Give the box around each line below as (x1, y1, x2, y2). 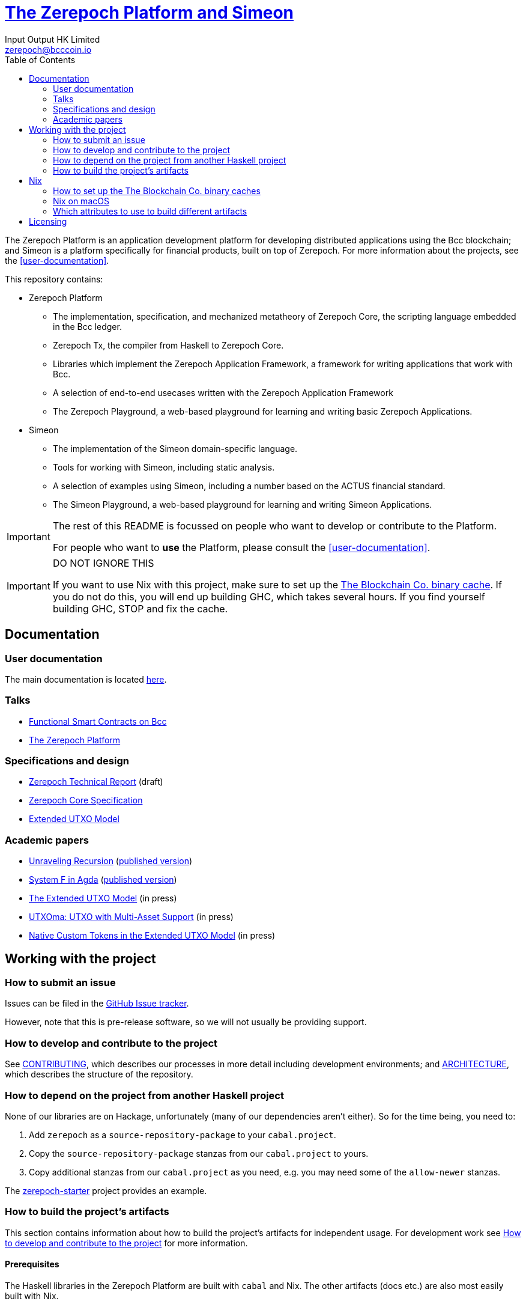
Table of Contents (5, 54, 76, 65)
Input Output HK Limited (5, 34, 100, 44)
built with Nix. (5, 1290, 59, 1301)
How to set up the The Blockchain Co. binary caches (53, 185, 261, 196)
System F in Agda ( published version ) (29, 874, 177, 885)
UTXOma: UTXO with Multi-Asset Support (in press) (29, 912, 234, 922)
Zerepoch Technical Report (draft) (29, 776, 163, 787)
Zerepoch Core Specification (29, 795, 143, 806)
